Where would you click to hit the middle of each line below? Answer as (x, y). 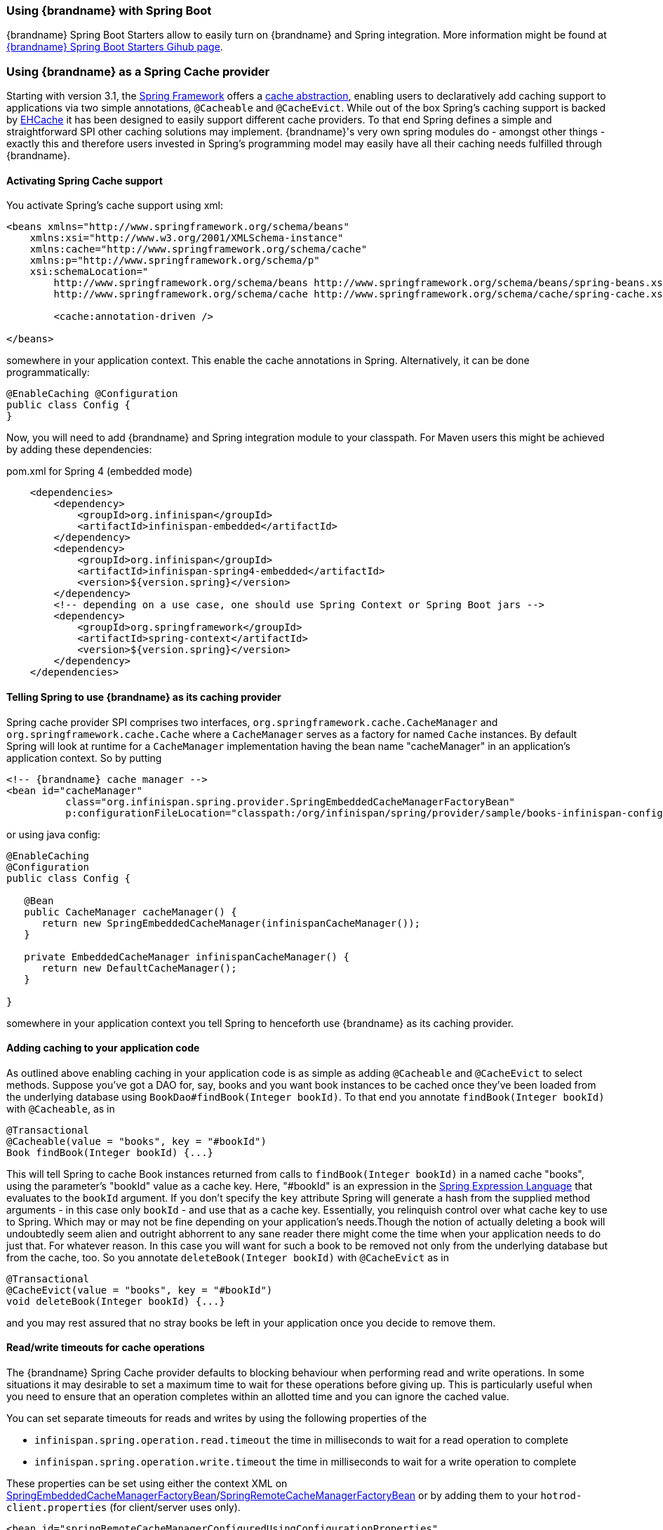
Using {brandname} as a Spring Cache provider (138, 71)
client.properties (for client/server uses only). (123, 1507)
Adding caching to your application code (103, 1048)
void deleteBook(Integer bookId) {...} (116, 1301)
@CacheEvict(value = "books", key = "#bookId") (140, 1290)
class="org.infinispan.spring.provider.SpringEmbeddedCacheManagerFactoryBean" (290, 801)
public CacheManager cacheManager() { (130, 912)
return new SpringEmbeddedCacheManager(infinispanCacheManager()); (231, 923)
